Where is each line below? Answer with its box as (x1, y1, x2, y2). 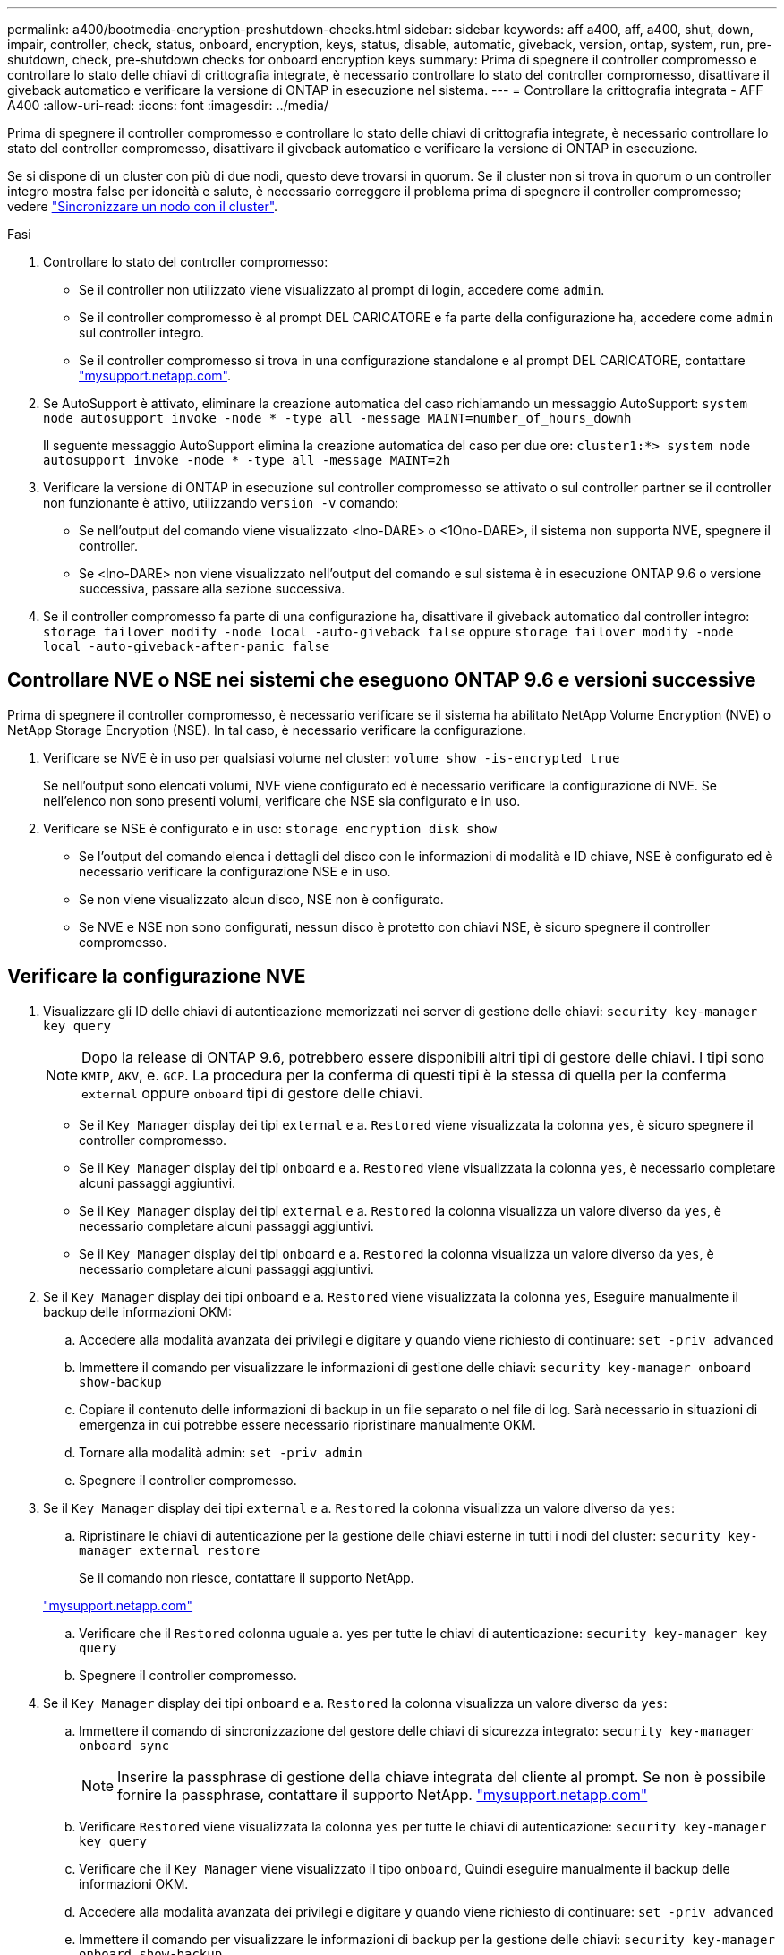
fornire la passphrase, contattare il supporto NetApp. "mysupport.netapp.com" (117, 1785, 648, 1804)
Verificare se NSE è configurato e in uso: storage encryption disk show (43, 820, 497, 836)
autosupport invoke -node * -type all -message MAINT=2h (43, 453, 451, 467)
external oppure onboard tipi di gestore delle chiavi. (81, 1083, 423, 1102)
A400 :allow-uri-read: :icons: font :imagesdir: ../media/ (7, 98, 328, 113)
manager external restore (79, 1542, 260, 1558)
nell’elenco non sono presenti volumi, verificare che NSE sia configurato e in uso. (43, 792, 521, 808)
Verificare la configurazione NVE (7, 965, 306, 988)
